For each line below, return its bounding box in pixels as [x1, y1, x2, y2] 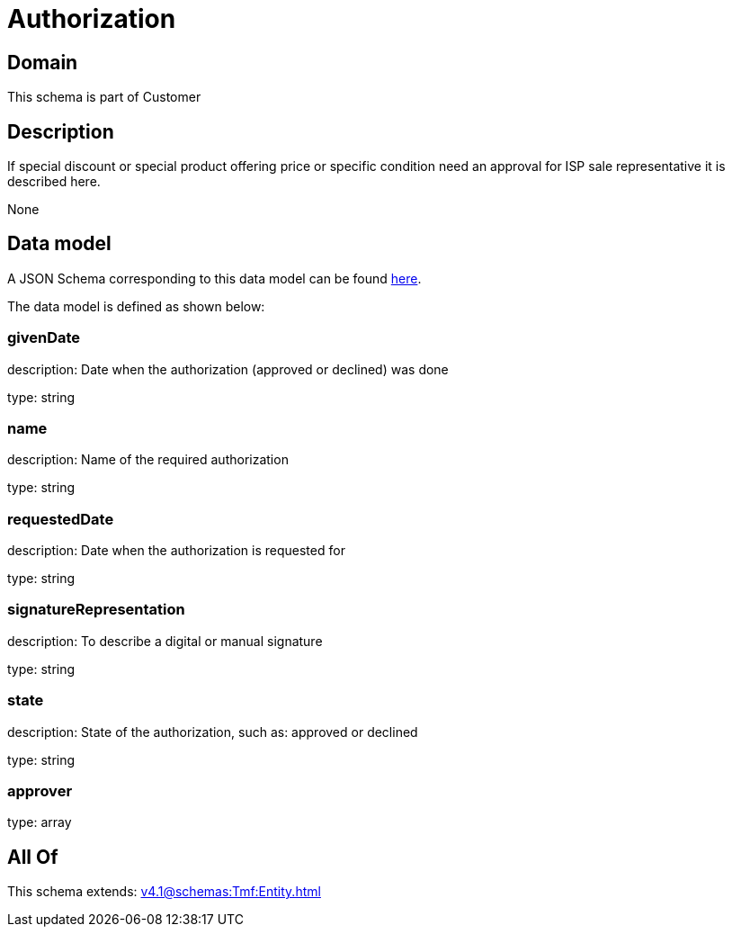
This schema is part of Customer [7, 89, 201, 105]
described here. [7, 174, 101, 190]
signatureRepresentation [7, 600, 185, 619]
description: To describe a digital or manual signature [7, 633, 323, 649]
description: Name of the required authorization [7, 452, 289, 468]
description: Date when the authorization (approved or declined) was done [7, 361, 449, 377]
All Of [7, 845, 58, 868]
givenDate [7, 328, 81, 347]
